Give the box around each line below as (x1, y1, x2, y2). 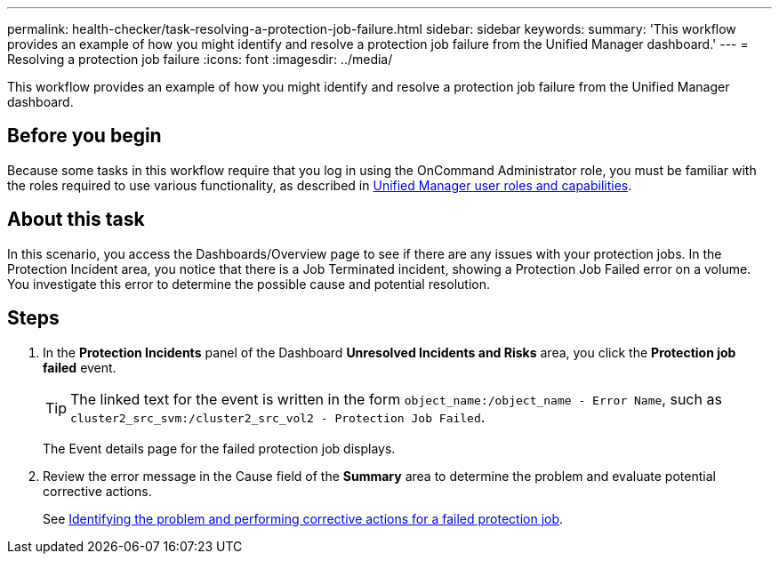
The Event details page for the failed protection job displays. (43, 440, 396, 456)
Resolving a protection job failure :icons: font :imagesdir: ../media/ (7, 52, 393, 67)
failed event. (43, 359, 116, 375)
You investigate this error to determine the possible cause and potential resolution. (7, 276, 490, 292)
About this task (7, 208, 145, 231)
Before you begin (7, 124, 162, 148)
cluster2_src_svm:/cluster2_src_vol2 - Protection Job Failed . (70, 407, 486, 426)
